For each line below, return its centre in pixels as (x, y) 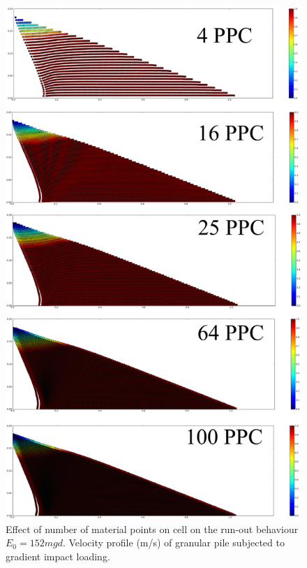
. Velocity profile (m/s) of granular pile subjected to (173, 542)
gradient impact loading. (58, 556)
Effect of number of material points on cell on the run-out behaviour (152, 529)
